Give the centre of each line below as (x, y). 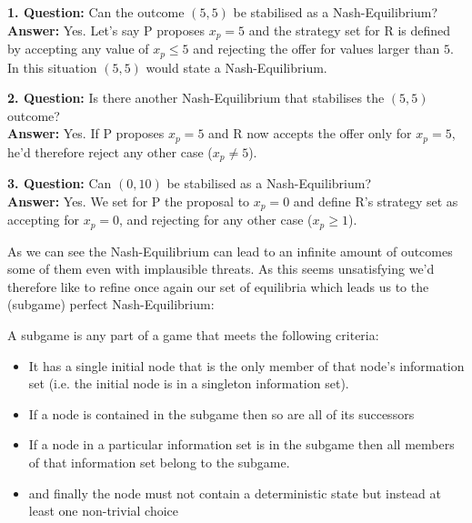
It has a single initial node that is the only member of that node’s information (246, 365)
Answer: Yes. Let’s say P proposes (106, 30)
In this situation (52, 67)
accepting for (43, 220)
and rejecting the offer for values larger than (316, 49)
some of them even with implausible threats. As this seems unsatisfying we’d (221, 269)
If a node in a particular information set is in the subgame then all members (241, 444)
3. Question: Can (60, 183)
